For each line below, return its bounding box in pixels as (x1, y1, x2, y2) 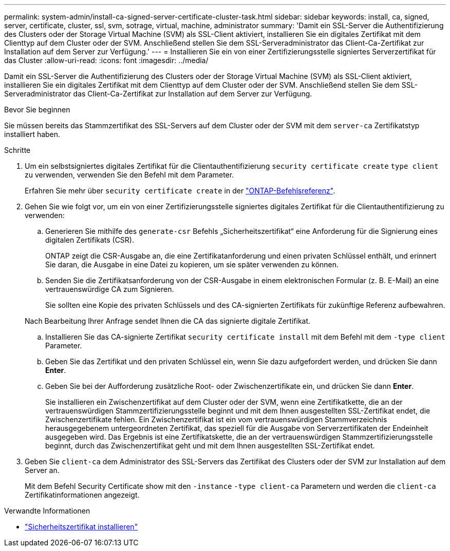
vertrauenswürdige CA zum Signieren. (45, 285, 174, 293)
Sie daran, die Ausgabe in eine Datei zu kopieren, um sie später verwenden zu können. (45, 260, 339, 269)
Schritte (4, 146, 31, 154)
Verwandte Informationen (4, 506, 90, 515)
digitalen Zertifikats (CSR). (45, 235, 134, 244)
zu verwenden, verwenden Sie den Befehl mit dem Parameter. (25, 170, 234, 179)
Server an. (25, 466, 60, 475)
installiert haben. (4, 130, 61, 139)
